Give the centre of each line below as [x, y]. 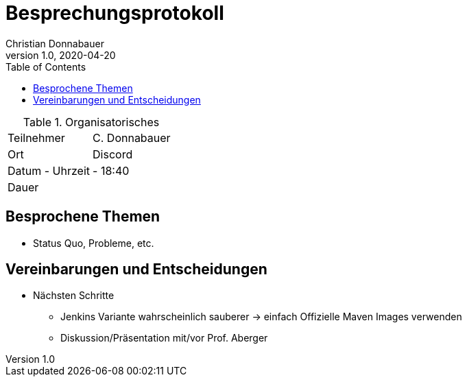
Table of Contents [46, 67]
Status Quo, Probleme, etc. [94, 243]
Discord [113, 154]
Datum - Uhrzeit [49, 170]
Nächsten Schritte [74, 296]
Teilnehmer [36, 138]
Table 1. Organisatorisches [91, 122]
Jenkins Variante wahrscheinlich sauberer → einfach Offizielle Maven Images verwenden [261, 317]
